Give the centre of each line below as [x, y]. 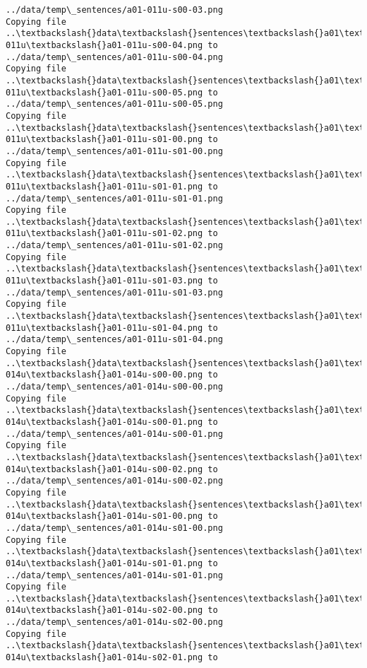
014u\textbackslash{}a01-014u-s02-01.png [104, 658]
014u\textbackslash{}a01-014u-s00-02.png [104, 469]
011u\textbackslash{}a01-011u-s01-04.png [104, 328]
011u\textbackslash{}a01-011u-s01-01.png [104, 186]
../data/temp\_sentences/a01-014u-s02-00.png [114, 622]
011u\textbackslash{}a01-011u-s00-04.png [104, 45]
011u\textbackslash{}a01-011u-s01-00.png [104, 140]
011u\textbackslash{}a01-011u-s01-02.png [104, 234]
